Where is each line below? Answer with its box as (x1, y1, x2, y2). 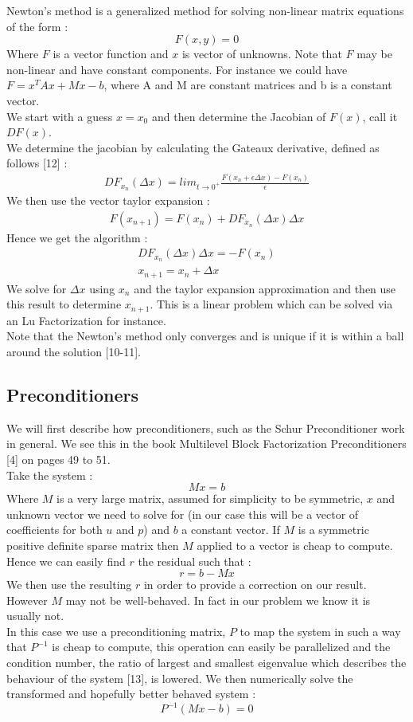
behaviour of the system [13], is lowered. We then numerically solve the (6, 669, 353, 686)
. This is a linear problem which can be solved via (150, 296, 393, 312)
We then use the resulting (6, 576, 132, 593)
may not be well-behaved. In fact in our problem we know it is (65, 591, 371, 608)
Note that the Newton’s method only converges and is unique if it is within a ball (6, 328, 404, 344)
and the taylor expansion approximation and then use (134, 280, 396, 296)
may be (357, 45, 392, 62)
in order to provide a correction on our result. (143, 576, 367, 593)
